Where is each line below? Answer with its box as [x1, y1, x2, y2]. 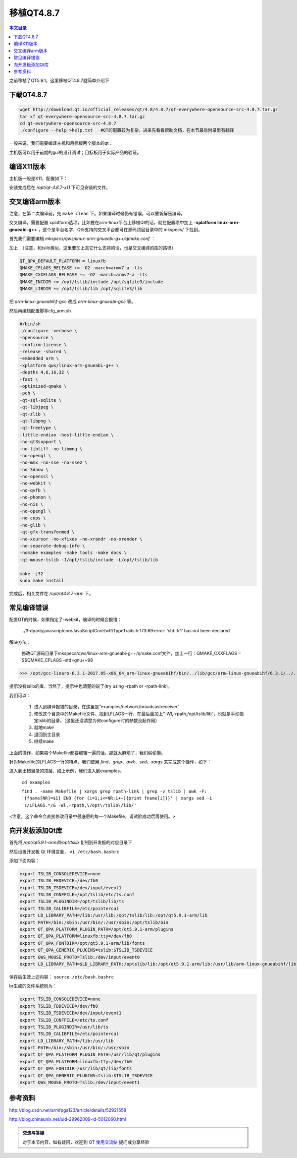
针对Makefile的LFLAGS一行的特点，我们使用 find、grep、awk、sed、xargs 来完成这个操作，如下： [9, 759, 212, 765]
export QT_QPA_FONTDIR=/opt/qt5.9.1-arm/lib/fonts [19, 940, 146, 946]
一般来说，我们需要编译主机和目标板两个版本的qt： [9, 140, 113, 146]
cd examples [21, 779, 50, 785]
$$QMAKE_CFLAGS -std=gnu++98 [21, 657, 94, 663]
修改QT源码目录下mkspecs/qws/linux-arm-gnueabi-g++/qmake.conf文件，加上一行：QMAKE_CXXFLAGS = [21, 650, 242, 657]
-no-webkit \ [19, 481, 51, 486]
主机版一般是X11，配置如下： [9, 175, 68, 181]
